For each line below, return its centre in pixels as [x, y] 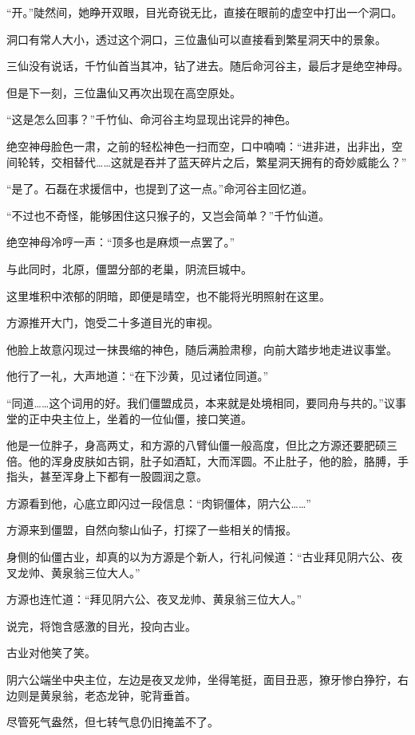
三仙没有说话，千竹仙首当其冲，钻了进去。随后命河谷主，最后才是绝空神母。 [207, 66]
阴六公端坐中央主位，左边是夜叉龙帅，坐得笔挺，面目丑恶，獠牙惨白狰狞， [202, 680]
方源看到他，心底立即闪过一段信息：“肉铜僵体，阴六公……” [159, 503]
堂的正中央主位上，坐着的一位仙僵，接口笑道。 [129, 418]
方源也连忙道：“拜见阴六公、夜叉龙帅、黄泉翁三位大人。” [154, 599]
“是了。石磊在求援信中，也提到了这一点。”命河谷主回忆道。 [160, 189]
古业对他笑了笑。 [51, 652]
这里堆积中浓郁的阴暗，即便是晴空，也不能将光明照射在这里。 [168, 295]
